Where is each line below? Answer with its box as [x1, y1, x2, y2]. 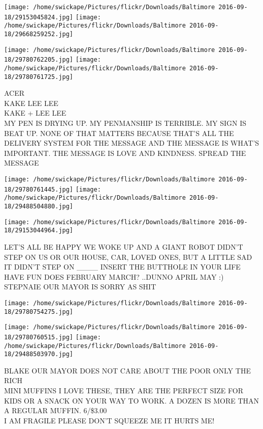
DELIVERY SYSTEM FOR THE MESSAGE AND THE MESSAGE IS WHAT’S [4, 138, 259, 148]
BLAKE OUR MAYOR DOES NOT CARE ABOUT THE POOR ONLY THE [4, 365, 251, 376]
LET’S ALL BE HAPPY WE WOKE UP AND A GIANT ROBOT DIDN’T [4, 241, 243, 252]
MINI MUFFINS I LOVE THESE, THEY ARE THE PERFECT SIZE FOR [4, 385, 243, 396]
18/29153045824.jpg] [4, 13, 74, 21]
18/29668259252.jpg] [4, 30, 74, 38]
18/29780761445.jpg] [4, 185, 74, 193]
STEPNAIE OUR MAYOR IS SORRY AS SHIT [4, 281, 156, 292]
